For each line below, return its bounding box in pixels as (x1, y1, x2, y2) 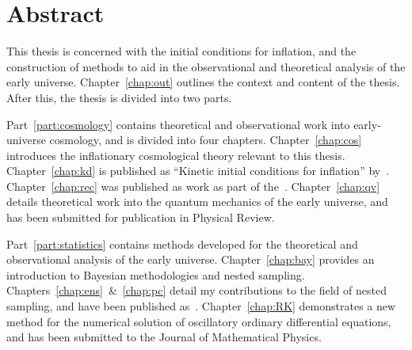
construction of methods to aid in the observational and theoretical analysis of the (6, 58, 406, 74)
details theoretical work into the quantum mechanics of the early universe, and (6, 193, 388, 210)
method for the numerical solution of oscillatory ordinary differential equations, (6, 313, 391, 329)
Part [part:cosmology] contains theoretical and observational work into (6, 116, 350, 132)
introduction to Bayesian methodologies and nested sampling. (6, 266, 305, 283)
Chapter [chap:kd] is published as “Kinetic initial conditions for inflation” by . (6, 162, 390, 179)
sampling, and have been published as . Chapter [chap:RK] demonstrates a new (6, 298, 396, 314)
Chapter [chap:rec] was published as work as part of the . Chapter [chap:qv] (6, 177, 380, 194)
